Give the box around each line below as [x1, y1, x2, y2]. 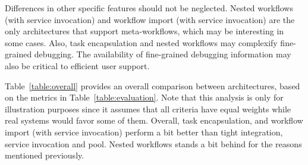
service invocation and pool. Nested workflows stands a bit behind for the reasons [5, 137, 302, 150]
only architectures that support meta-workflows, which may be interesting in [5, 25, 284, 37]
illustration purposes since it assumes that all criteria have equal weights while [5, 102, 291, 115]
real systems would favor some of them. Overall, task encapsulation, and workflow [5, 114, 303, 127]
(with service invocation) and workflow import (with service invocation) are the [5, 13, 295, 25]
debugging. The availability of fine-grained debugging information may [34, 48, 291, 60]
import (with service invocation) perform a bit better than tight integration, [5, 125, 283, 138]
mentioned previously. [5, 149, 84, 161]
